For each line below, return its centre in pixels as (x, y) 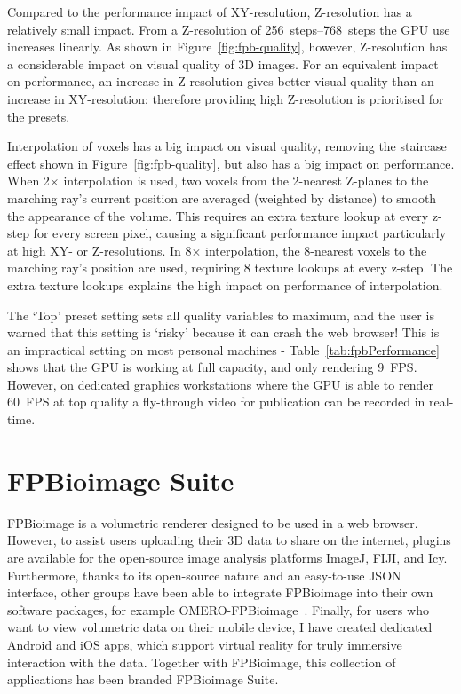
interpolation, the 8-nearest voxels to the (316, 250)
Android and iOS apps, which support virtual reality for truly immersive (205, 644)
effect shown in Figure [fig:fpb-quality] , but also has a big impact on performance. (231, 163)
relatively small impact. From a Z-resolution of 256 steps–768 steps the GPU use (229, 29)
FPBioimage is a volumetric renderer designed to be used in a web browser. (213, 522)
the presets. (39, 116)
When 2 (28, 181)
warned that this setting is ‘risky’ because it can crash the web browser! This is (223, 332)
